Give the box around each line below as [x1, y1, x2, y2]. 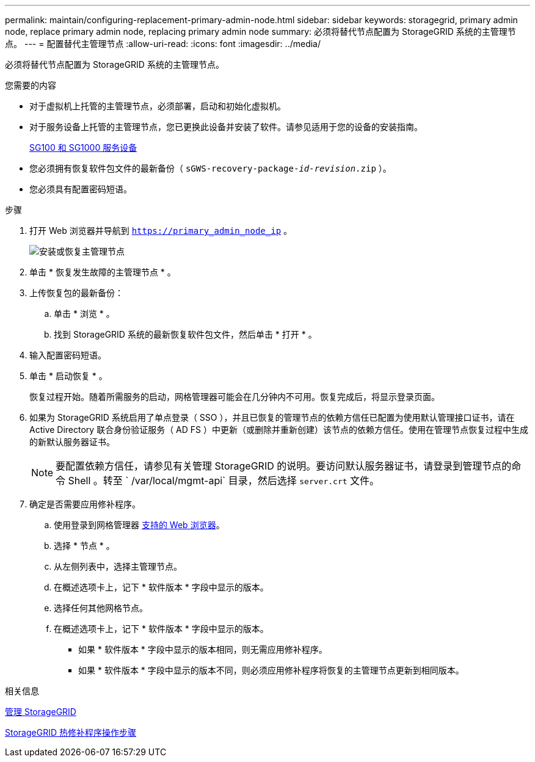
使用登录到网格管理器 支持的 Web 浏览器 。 [54, 520, 225, 530]
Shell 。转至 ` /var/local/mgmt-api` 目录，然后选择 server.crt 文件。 [68, 474, 380, 487]
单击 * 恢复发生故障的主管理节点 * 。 [29, 267, 176, 277]
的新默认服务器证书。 [29, 437, 115, 447]
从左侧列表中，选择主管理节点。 [54, 561, 182, 571]
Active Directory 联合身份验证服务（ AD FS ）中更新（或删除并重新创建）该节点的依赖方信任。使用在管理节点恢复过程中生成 [29, 424, 528, 435]
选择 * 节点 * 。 [54, 540, 115, 551]
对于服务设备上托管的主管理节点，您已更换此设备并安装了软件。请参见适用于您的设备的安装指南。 [29, 122, 423, 132]
